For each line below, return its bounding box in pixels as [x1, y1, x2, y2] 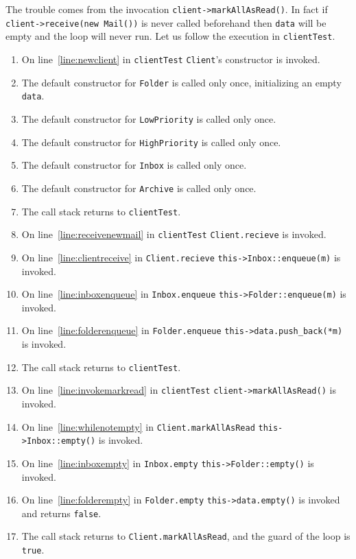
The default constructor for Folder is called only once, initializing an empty [21, 75, 342, 89]
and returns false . [21, 506, 102, 520]
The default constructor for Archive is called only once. [21, 180, 257, 195]
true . [21, 543, 45, 557]
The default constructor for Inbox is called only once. [21, 158, 247, 172]
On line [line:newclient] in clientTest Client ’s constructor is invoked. [21, 51, 320, 66]
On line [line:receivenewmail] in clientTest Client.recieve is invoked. [21, 227, 327, 241]
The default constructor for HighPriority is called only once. [21, 134, 281, 149]
